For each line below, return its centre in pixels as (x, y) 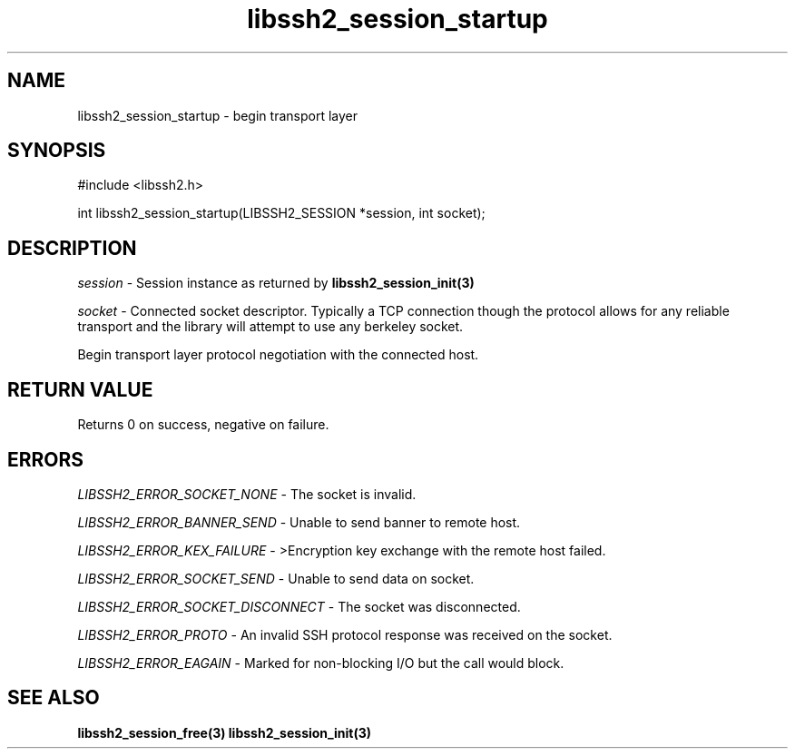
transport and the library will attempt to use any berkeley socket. (270, 327)
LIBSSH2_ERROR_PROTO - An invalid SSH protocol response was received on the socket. (345, 634)
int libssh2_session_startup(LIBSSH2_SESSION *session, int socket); (281, 213)
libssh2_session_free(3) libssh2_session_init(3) (224, 732)
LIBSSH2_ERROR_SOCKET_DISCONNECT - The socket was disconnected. (299, 606)
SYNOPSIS (57, 151)
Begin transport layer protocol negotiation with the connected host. (278, 355)
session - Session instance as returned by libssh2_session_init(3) (276, 283)
